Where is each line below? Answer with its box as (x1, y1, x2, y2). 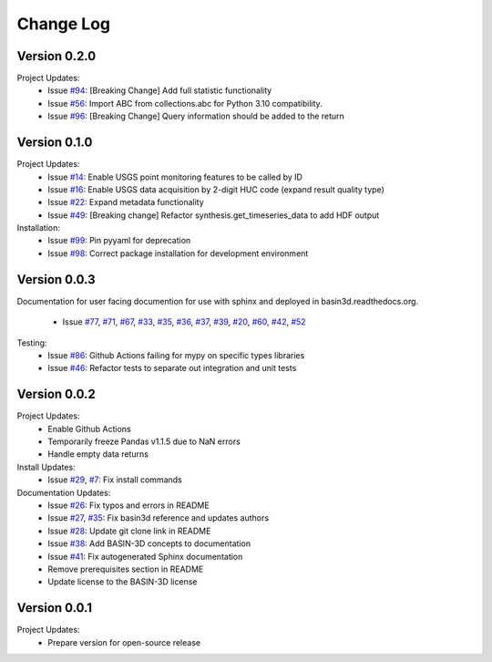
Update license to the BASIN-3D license (47, 576, 198, 587)
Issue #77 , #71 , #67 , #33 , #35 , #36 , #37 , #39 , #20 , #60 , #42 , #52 (62, 316, 306, 327)
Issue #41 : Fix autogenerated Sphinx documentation (47, 551, 243, 562)
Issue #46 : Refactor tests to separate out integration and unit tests (47, 363, 297, 374)
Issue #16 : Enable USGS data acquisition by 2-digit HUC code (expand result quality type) (47, 183, 384, 195)
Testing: (16, 337, 47, 348)
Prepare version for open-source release (47, 636, 200, 647)
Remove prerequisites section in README (47, 564, 204, 574)
